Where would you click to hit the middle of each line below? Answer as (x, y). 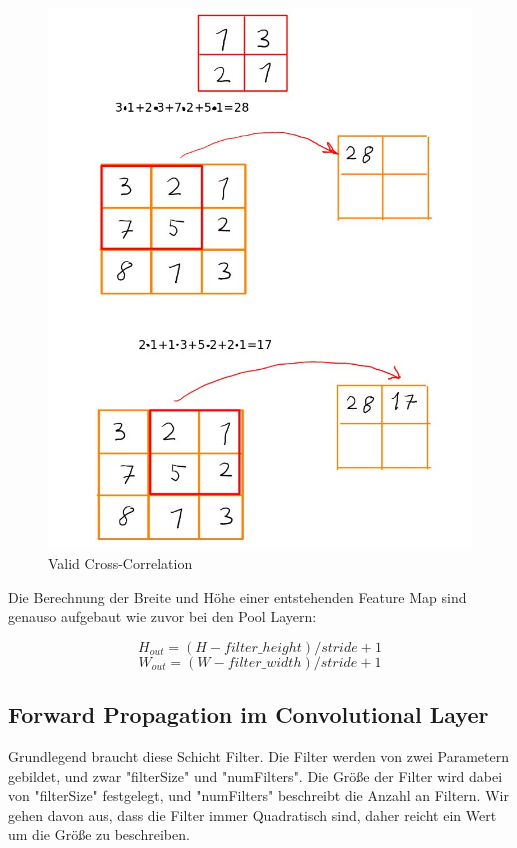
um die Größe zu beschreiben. (99, 834)
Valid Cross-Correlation (120, 563)
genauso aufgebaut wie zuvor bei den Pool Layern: (162, 616)
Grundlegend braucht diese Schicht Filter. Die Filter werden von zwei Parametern (258, 756)
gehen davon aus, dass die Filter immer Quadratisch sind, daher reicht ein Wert (252, 814)
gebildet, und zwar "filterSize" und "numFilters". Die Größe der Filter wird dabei (255, 775)
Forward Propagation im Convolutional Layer (248, 714)
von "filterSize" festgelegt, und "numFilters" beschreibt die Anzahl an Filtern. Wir (258, 795)
